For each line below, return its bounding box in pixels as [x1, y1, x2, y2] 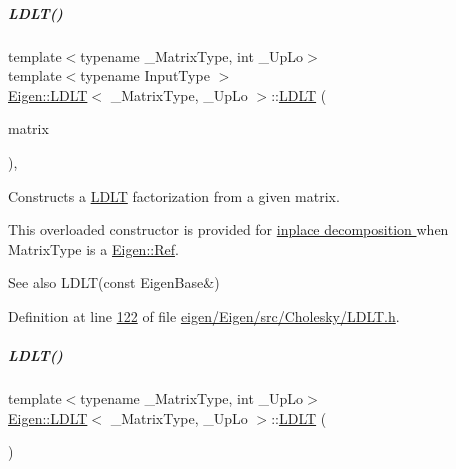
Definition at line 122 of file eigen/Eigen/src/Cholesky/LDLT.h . [8, 305, 400, 326]
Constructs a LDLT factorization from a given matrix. [8, 185, 340, 206]
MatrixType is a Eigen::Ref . [8, 238, 179, 259]
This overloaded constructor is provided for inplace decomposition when [8, 219, 449, 240]
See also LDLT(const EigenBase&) [8, 272, 220, 293]
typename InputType [80, 65, 210, 86]
